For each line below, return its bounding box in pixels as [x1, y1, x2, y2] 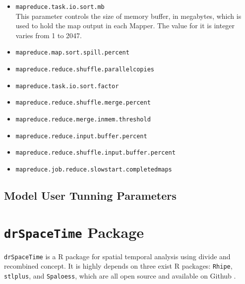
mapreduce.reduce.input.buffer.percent [15, 132, 147, 140]
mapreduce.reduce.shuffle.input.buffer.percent [15, 149, 176, 157]
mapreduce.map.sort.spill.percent [15, 49, 129, 57]
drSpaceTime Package [4, 222, 144, 242]
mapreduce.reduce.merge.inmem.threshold [15, 116, 151, 123]
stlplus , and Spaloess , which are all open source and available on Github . [4, 271, 236, 281]
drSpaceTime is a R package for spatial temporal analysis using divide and [4, 251, 231, 261]
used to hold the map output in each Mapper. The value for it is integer [15, 20, 235, 31]
